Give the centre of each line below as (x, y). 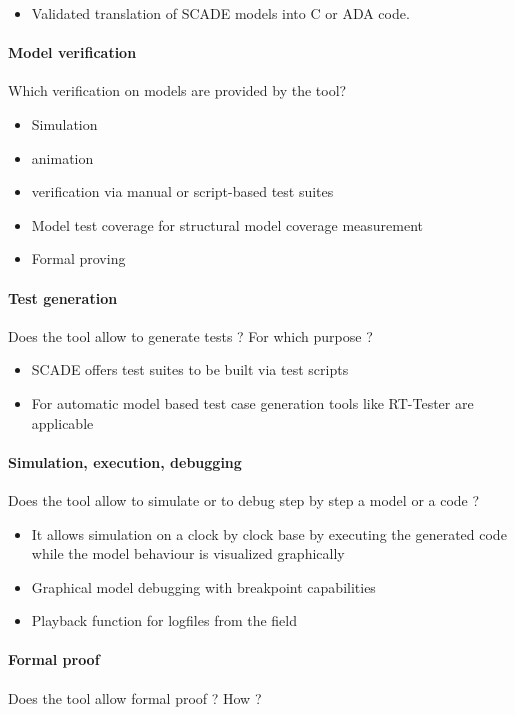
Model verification (72, 52)
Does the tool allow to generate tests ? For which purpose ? (190, 335)
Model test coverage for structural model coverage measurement (227, 224)
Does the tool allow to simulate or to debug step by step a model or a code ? (244, 499)
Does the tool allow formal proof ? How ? (135, 697)
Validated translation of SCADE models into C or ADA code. (220, 13)
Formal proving (78, 258)
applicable (62, 422)
